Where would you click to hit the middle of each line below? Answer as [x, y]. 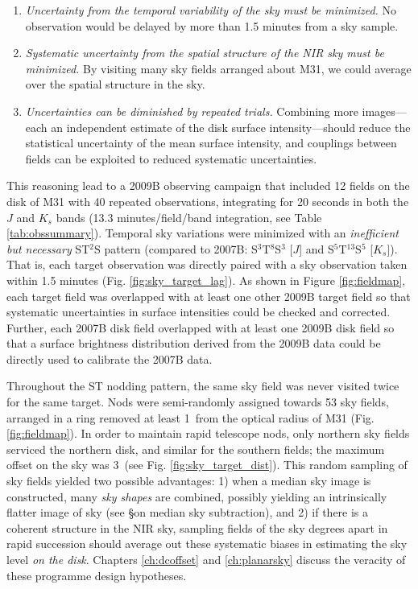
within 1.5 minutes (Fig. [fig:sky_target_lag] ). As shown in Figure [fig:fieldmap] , [206, 280]
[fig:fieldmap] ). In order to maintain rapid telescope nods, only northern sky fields [208, 433]
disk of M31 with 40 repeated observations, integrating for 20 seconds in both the [208, 201]
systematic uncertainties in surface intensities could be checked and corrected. [199, 312]
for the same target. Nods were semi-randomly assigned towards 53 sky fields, [198, 402]
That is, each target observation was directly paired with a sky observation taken [207, 264]
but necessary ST [48, 248]
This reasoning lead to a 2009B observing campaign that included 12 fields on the [208, 185]
